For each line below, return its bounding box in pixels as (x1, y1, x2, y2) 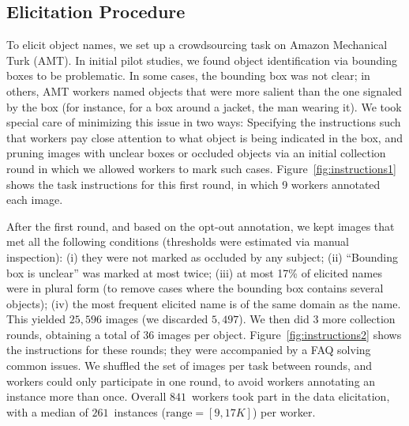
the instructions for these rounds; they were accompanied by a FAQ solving (6, 341, 371, 358)
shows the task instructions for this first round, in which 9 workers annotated (6, 175, 381, 192)
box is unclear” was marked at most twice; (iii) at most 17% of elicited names (6, 264, 382, 281)
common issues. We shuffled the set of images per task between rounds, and (6, 357, 373, 374)
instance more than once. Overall (6, 388, 167, 405)
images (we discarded (105, 311, 208, 327)
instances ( (114, 403, 166, 420)
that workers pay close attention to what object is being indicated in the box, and (6, 129, 403, 145)
